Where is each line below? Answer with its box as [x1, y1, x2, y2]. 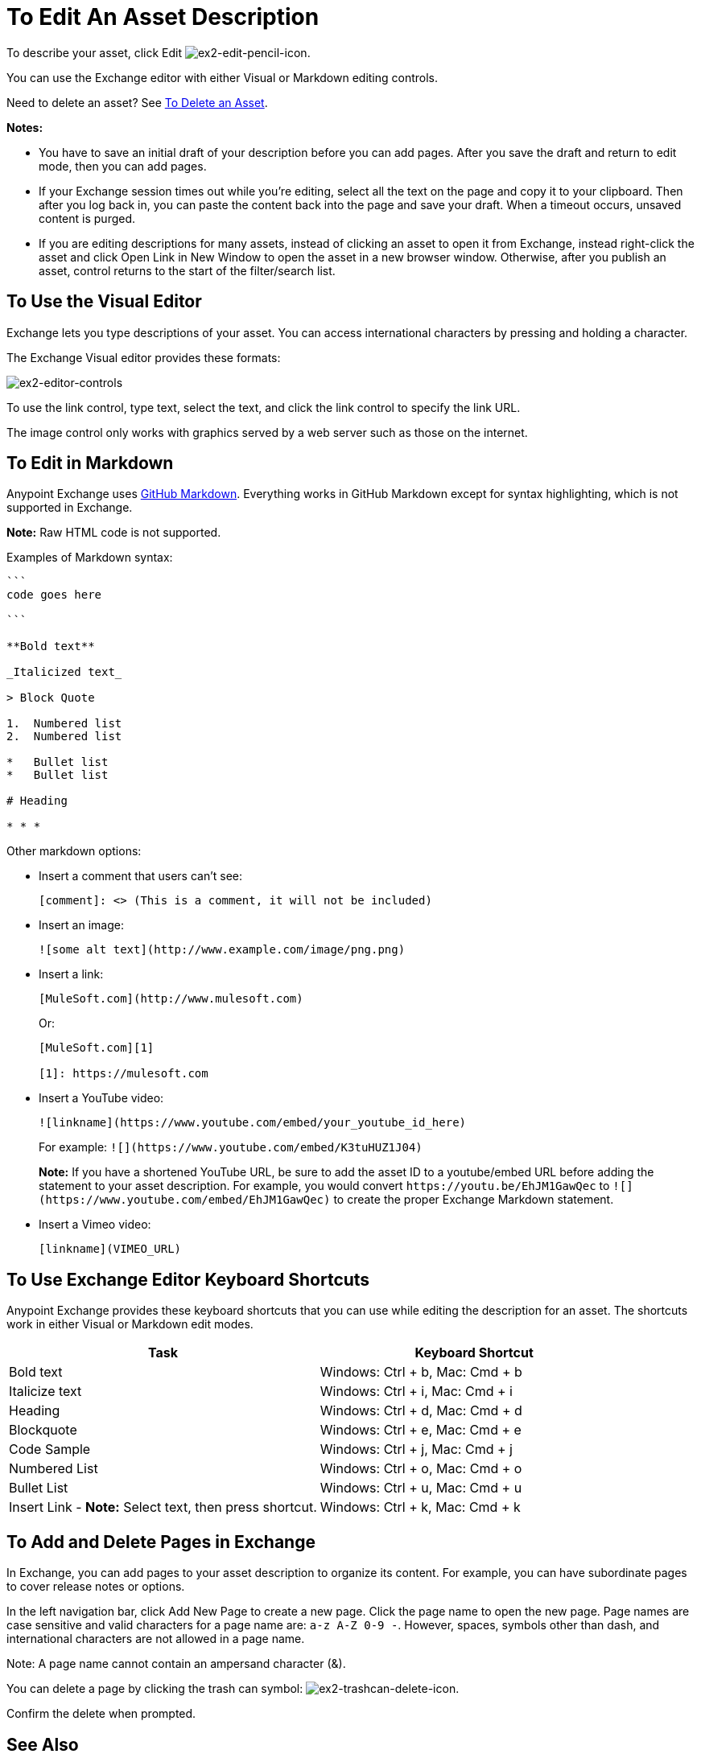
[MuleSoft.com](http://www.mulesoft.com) [39, 992, 303, 1006]
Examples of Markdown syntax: [6, 550, 173, 565]
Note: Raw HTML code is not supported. [6, 525, 221, 540]
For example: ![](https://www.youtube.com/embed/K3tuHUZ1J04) [39, 1140, 423, 1155]
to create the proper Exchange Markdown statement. [333, 1192, 614, 1207]
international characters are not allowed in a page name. [6, 1632, 305, 1646]
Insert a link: [39, 967, 104, 982]
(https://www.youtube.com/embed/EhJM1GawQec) [39, 1193, 331, 1207]
